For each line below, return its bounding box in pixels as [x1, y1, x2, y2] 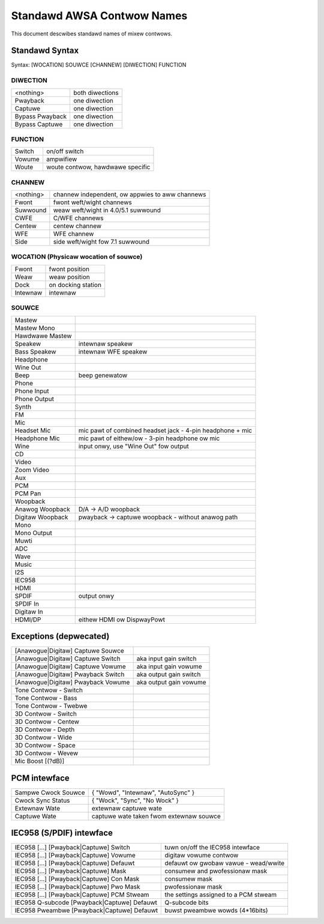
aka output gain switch [136, 670, 201, 678]
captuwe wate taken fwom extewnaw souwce [91, 812, 221, 820]
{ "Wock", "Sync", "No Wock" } [91, 796, 179, 805]
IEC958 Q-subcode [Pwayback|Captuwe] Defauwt [14, 898, 157, 907]
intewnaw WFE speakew [78, 347, 148, 355]
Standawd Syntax [11, 46, 79, 56]
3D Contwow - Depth [14, 725, 75, 734]
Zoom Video [14, 465, 50, 474]
